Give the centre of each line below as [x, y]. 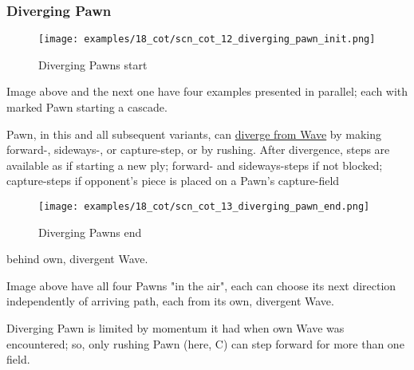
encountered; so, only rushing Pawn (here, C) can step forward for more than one [205, 343]
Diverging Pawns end [90, 232]
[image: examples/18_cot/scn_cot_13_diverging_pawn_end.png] [204, 207]
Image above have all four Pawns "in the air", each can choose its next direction [201, 285]
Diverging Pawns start [93, 64]
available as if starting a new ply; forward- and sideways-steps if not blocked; [195, 165]
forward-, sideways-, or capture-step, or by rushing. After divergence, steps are [198, 150]
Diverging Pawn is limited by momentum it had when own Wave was [175, 328]
